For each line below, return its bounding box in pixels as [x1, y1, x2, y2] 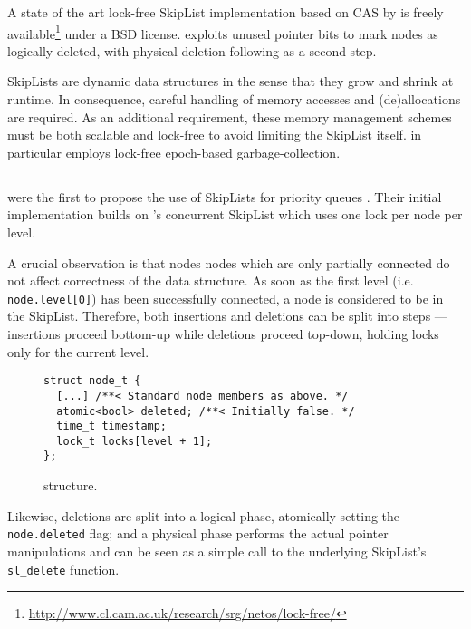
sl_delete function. [7, 559, 120, 578]
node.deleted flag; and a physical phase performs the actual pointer [7, 524, 389, 543]
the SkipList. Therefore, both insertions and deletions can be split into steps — [7, 306, 447, 325]
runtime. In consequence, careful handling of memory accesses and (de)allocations [7, 90, 461, 109]
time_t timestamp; [56, 420, 168, 433]
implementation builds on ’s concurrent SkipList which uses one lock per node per [7, 205, 463, 224]
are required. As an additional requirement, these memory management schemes [7, 107, 452, 126]
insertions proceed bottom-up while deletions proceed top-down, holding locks [7, 324, 439, 344]
